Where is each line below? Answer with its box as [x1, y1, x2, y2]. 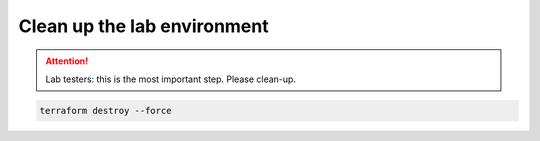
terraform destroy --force [39, 105, 172, 116]
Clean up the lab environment [18, 15, 269, 37]
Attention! [45, 55, 89, 67]
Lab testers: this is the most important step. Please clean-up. [45, 73, 297, 85]
